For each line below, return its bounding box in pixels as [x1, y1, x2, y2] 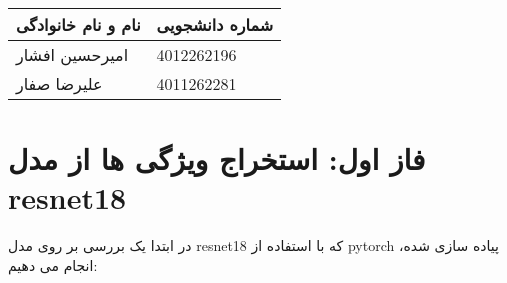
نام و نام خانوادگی [16, 13, 141, 36]
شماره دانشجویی [156, 13, 274, 36]
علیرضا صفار [16, 72, 103, 95]
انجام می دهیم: [8, 254, 98, 275]
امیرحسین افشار [16, 43, 129, 66]
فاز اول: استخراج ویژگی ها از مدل [8, 138, 426, 179]
